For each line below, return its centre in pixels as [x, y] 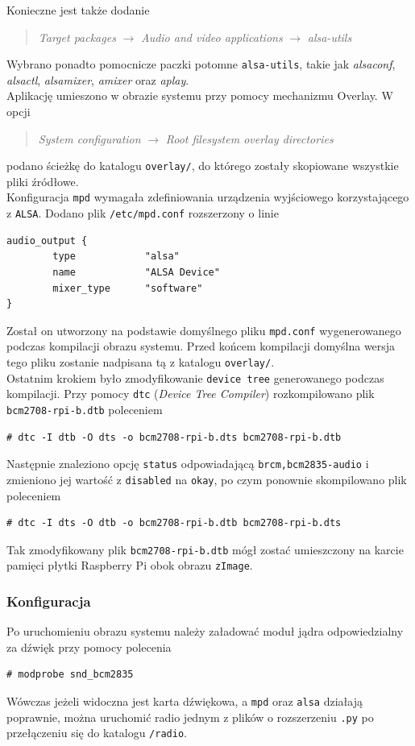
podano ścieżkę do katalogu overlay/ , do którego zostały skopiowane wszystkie [203, 166]
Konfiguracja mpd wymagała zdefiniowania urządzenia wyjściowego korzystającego [208, 197]
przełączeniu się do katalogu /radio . [97, 733]
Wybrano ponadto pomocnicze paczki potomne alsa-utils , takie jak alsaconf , [201, 64]
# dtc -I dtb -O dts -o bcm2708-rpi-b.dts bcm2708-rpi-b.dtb [174, 437]
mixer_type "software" [128, 288]
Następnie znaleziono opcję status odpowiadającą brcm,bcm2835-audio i [188, 464]
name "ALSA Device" [136, 272]
